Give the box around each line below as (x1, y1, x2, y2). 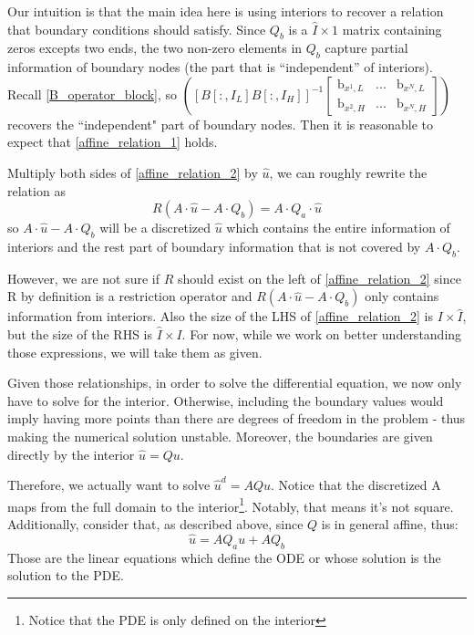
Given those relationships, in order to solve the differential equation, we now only (7, 373, 462, 392)
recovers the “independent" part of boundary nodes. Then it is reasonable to (7, 114, 433, 133)
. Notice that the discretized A (271, 475, 441, 494)
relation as (7, 181, 66, 200)
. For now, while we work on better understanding (181, 324, 462, 343)
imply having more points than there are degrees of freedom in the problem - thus (7, 409, 466, 428)
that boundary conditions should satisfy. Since (7, 19, 266, 38)
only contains (365, 286, 439, 306)
